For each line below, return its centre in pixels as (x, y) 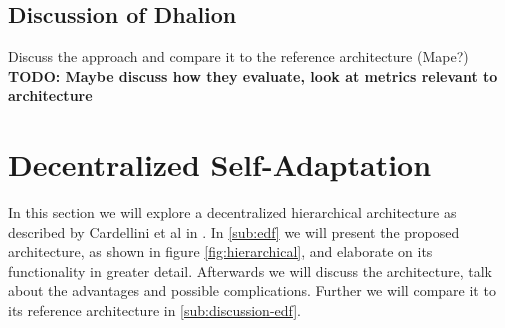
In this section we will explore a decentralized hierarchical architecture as (232, 212)
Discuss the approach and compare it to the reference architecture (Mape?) (238, 56)
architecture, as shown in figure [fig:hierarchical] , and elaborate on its (220, 251)
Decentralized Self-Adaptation (220, 164)
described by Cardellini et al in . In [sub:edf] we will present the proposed (234, 231)
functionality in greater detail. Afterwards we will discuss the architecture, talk (250, 270)
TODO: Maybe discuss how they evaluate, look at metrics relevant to (253, 75)
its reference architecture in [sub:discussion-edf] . (155, 310)
